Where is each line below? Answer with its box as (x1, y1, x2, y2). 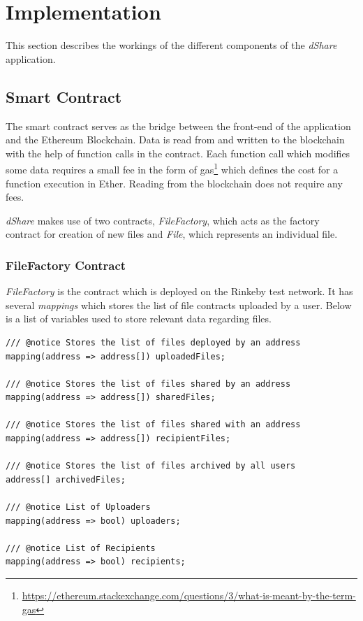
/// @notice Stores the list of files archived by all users (6, 461, 296, 471)
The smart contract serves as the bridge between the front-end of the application (6, 118, 351, 133)
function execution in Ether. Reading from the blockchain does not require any (6, 176, 343, 190)
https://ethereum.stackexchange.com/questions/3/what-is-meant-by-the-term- (22, 588, 356, 603)
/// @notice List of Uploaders (6, 502, 151, 513)
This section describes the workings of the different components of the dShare (6, 38, 337, 52)
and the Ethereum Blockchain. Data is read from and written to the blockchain (6, 132, 345, 147)
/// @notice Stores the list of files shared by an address (6, 378, 291, 389)
